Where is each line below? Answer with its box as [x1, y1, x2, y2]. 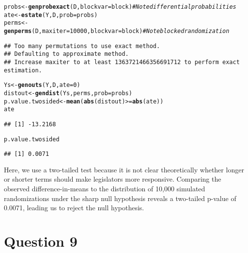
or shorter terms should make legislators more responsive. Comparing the [4, 174, 221, 184]
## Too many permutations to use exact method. [4, 42, 160, 50]
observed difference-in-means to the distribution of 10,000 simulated [4, 184, 205, 194]
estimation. [4, 67, 42, 74]
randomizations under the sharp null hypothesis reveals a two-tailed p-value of [4, 193, 236, 203]
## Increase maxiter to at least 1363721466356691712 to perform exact [4, 58, 240, 66]
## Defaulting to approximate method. [4, 51, 129, 58]
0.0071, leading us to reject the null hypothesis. [4, 202, 144, 213]
